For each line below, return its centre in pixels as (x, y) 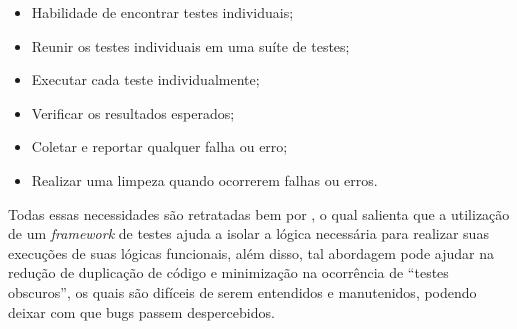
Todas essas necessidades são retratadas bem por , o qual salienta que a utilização (259, 213)
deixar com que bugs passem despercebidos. (141, 311)
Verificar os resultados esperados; (133, 112)
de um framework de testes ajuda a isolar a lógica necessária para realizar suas (248, 233)
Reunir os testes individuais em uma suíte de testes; (190, 45)
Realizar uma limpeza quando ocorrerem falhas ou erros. (204, 179)
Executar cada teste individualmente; (145, 79)
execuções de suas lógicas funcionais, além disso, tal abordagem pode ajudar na (251, 252)
